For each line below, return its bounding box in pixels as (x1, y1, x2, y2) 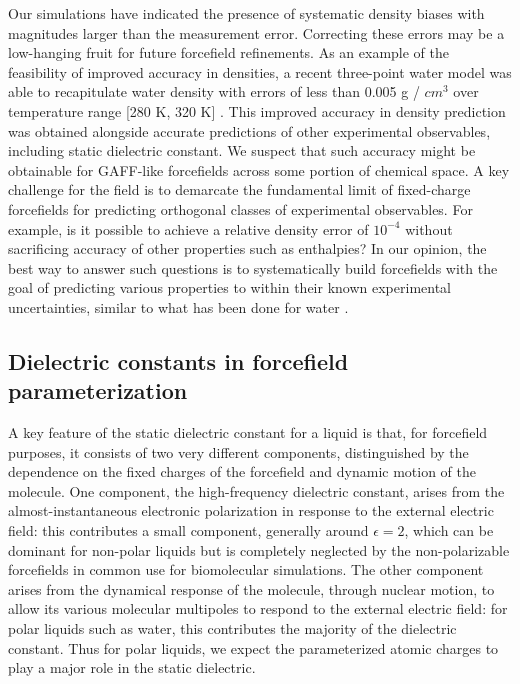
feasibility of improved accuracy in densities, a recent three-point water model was (8, 61, 512, 82)
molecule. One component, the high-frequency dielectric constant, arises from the (8, 480, 505, 501)
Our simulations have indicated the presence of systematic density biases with (8, 3, 485, 23)
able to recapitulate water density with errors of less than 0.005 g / (8, 81, 420, 102)
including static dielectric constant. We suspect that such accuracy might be (8, 140, 476, 161)
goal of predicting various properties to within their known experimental (8, 277, 451, 298)
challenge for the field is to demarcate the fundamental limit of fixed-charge (8, 179, 471, 200)
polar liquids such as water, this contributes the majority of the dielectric (8, 618, 457, 639)
